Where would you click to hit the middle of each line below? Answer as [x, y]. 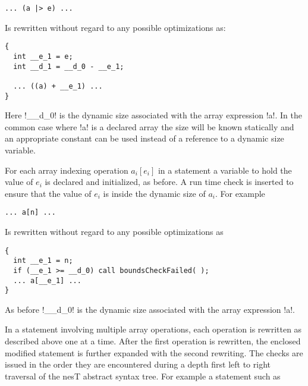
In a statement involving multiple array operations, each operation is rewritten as [153, 329]
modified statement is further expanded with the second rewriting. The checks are [154, 352]
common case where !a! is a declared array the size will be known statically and [150, 126]
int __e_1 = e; [43, 56]
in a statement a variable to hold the [225, 170]
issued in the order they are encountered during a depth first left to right [138, 364]
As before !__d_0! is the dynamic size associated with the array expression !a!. [150, 309]
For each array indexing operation [67, 170]
